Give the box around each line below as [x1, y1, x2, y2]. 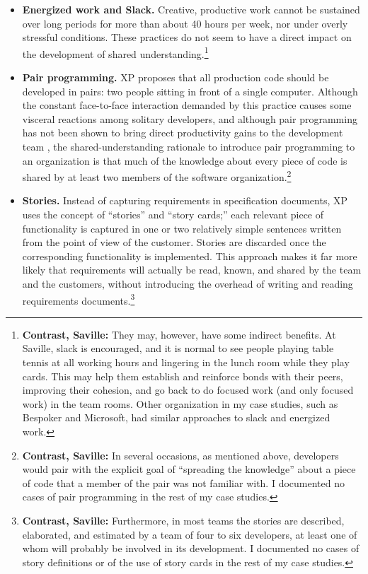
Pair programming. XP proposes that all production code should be [22, 70, 329, 85]
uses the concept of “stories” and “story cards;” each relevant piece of [22, 207, 324, 222]
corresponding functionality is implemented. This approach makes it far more [22, 248, 357, 263]
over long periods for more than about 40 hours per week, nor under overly [22, 16, 348, 30]
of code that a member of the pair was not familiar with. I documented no [22, 475, 345, 490]
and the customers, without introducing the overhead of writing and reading [22, 276, 353, 291]
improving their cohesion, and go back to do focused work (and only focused [22, 382, 354, 397]
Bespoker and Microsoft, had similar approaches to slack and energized [22, 410, 330, 425]
